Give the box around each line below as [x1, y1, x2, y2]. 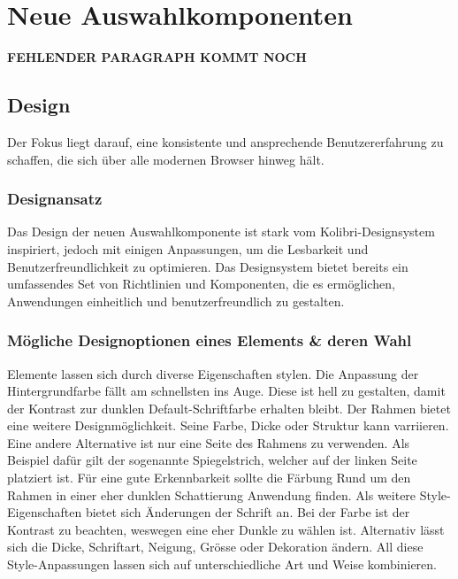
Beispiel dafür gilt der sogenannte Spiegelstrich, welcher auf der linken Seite [7, 451, 417, 469]
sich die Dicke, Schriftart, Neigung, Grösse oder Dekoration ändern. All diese [7, 537, 424, 556]
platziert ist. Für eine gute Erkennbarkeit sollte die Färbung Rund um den [7, 468, 411, 487]
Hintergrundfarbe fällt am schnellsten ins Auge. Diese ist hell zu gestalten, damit [7, 382, 446, 400]
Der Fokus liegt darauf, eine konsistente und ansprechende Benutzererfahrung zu [7, 132, 444, 151]
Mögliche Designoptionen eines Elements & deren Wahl [7, 329, 412, 351]
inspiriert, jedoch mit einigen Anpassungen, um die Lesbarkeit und [7, 239, 369, 258]
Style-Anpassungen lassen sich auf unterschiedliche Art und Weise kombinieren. [7, 555, 437, 574]
